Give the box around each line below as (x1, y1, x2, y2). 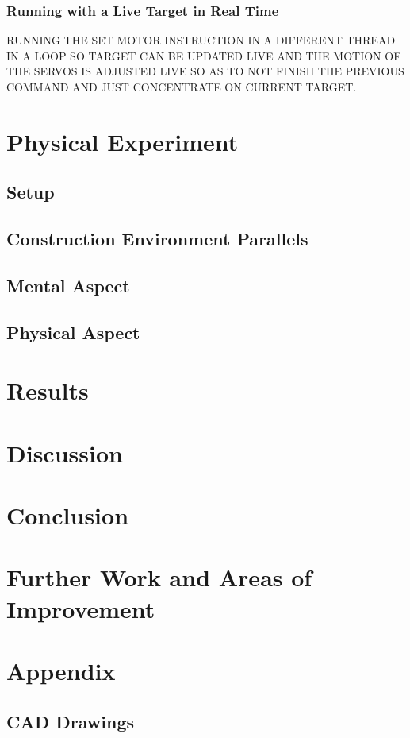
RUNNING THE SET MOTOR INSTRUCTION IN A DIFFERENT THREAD (6, 32, 396, 48)
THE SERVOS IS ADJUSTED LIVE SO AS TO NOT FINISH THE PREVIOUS (6, 63, 404, 79)
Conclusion (6, 499, 129, 531)
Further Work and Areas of (6, 561, 312, 593)
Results (6, 374, 89, 407)
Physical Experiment (6, 125, 239, 157)
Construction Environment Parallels (6, 226, 308, 251)
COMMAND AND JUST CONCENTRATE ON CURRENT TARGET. (6, 79, 357, 95)
